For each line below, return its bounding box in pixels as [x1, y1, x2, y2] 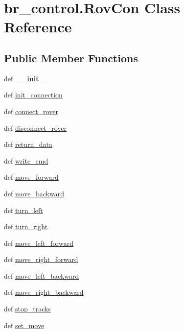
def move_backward [4, 188, 64, 198]
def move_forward [4, 172, 59, 182]
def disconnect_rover [4, 122, 67, 133]
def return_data [4, 139, 52, 149]
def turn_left [4, 205, 43, 215]
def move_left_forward [4, 238, 74, 248]
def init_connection [4, 90, 63, 100]
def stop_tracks [4, 304, 51, 314]
